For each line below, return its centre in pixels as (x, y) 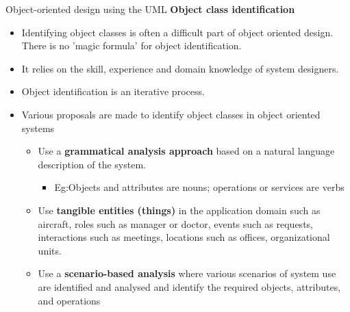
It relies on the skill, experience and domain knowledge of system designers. (180, 68)
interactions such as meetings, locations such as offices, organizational (184, 237)
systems (38, 128)
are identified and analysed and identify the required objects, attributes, (189, 286)
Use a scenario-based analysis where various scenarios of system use (187, 273)
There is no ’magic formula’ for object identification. (132, 45)
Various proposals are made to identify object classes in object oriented (171, 114)
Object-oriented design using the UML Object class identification (150, 9)
